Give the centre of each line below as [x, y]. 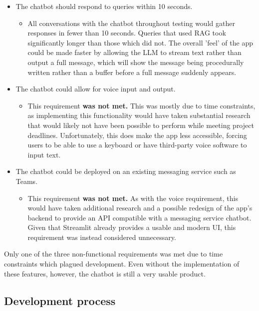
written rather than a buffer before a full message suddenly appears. [132, 72]
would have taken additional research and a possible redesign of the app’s [140, 208]
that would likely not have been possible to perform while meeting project [141, 125]
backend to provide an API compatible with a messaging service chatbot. [139, 217]
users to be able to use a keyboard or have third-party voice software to [137, 145]
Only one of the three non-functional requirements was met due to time [114, 254]
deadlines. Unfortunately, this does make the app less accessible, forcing [137, 135]
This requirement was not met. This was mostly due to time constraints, [141, 105]
